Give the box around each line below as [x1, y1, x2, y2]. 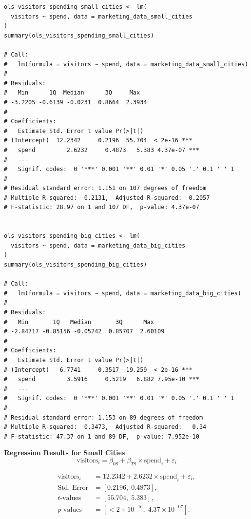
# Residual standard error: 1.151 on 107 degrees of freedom [4, 185, 207, 192]
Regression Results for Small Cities [4, 447, 125, 458]
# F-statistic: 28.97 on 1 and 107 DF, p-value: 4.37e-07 [4, 204, 199, 211]
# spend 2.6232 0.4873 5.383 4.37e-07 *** [4, 146, 199, 154]
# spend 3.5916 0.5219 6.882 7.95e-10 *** [4, 376, 199, 383]
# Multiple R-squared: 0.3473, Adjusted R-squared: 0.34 [4, 423, 207, 431]
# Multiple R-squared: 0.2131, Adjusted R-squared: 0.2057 [4, 194, 210, 201]
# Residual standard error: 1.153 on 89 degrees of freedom [4, 414, 203, 421]
